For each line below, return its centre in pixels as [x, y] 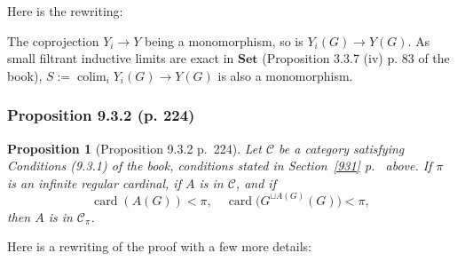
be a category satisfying [342, 148]
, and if [256, 182]
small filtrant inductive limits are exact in [121, 58]
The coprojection [53, 40]
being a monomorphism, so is [224, 40]
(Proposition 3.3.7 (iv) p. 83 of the [356, 58]
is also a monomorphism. [285, 75]
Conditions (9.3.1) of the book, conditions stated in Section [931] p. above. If [220, 166]
